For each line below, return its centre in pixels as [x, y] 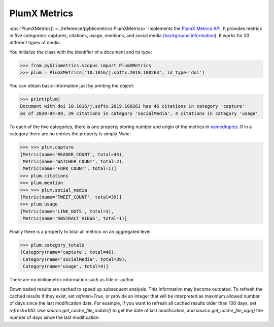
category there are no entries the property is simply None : [70, 134]
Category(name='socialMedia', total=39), [75, 259]
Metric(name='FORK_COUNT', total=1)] [70, 169]
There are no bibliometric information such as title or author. [72, 280]
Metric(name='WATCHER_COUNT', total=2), [74, 161]
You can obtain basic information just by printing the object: [72, 86]
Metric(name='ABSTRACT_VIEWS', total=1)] [75, 218]
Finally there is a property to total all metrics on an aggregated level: [81, 232]
